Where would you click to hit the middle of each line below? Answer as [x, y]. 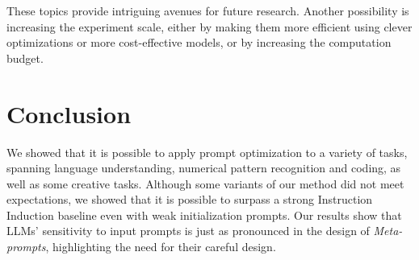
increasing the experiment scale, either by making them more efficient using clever [209, 26]
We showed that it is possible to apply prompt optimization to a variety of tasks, [207, 152]
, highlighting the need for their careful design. [161, 247]
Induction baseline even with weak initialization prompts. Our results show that [204, 215]
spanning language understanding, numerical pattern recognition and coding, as [204, 168]
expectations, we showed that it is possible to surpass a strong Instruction [190, 199]
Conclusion [69, 113]
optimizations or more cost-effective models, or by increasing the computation [199, 42]
